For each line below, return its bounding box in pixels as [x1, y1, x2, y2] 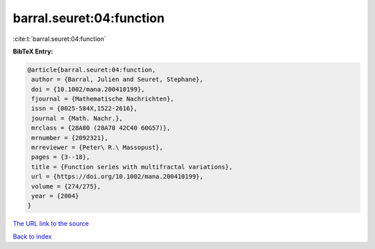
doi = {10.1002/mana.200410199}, [31, 85, 145, 93]
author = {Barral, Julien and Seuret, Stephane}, [31, 76, 204, 83]
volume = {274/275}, [31, 182, 101, 190]
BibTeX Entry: [12, 47, 53, 55]
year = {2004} [31, 192, 79, 200]
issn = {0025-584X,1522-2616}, [31, 105, 138, 112]
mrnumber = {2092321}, [31, 134, 109, 141]
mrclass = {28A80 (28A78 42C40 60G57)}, [31, 124, 171, 132]
